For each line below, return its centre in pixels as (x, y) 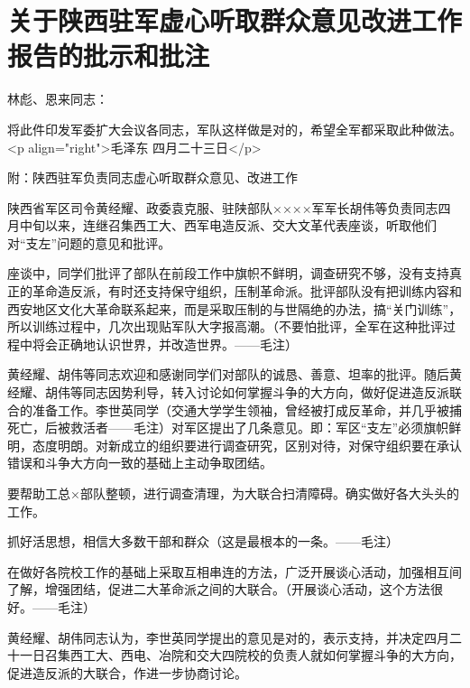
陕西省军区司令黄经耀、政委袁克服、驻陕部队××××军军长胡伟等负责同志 (223, 207)
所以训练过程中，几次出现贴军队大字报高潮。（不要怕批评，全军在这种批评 (225, 326)
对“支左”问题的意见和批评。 (89, 242)
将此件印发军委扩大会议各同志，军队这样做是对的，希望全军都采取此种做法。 (235, 129)
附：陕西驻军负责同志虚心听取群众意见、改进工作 (152, 177)
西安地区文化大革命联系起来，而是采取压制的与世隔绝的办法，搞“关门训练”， (235, 308)
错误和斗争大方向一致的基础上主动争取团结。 (140, 463)
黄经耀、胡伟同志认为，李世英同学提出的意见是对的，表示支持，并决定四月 (228, 637)
